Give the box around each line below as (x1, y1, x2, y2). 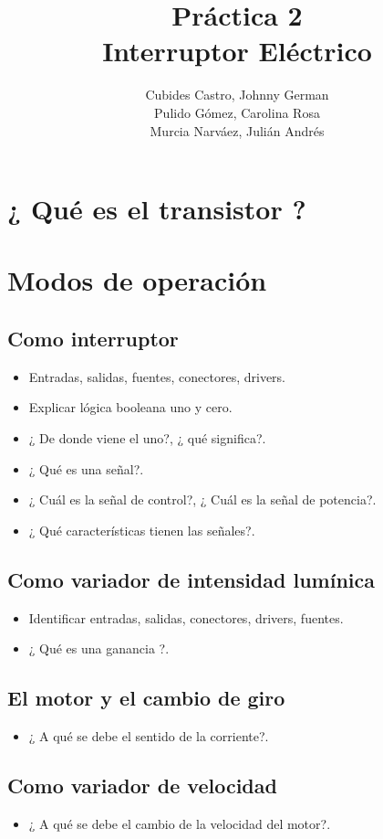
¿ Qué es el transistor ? (7, 190, 306, 228)
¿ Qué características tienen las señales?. (28, 520, 255, 539)
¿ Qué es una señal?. (28, 459, 144, 478)
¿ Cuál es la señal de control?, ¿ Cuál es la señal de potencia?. (28, 490, 377, 509)
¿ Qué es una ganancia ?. (28, 639, 170, 658)
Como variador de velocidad (7, 771, 277, 799)
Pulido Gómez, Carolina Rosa (154, 102, 320, 122)
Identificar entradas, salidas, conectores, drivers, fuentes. (28, 608, 344, 627)
